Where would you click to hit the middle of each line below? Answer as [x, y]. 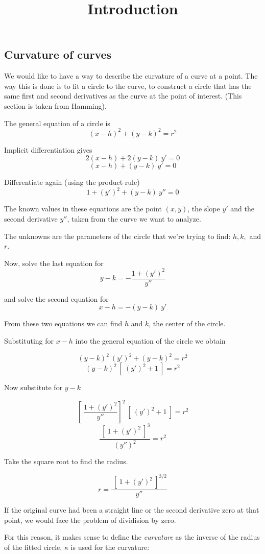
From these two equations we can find [63, 323]
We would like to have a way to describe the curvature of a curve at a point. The [131, 76]
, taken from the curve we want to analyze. [134, 218]
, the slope [204, 209]
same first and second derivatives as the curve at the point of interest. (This [123, 96]
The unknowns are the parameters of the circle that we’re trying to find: [117, 236]
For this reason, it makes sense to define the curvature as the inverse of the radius [132, 537]
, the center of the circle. [187, 323]
